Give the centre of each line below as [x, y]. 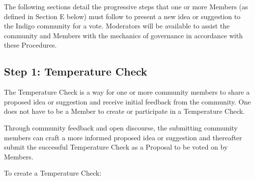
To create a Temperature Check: [53, 173]
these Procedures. [30, 45]
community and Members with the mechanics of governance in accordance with [123, 35]
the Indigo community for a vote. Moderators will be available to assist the [117, 26]
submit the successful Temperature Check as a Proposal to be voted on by [116, 147]
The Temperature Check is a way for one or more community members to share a [127, 92]
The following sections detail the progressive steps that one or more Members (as [126, 6]
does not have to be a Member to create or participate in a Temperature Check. [125, 111]
